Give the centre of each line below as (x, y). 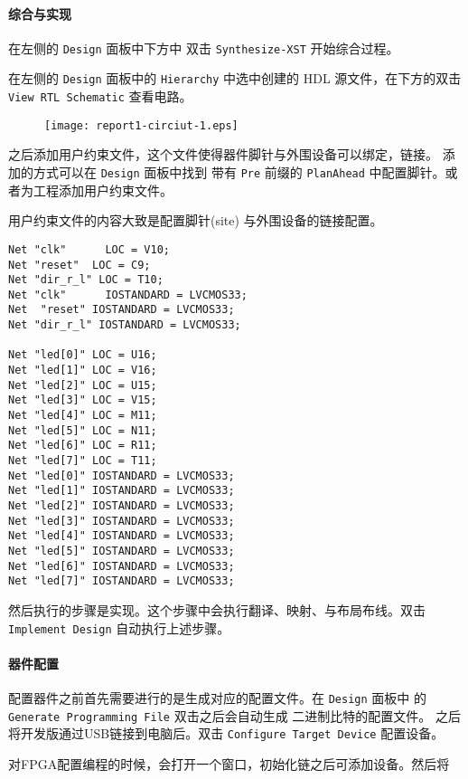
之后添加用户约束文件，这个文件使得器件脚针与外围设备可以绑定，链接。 (223, 154)
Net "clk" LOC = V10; (89, 249)
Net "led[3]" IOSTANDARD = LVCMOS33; (122, 521)
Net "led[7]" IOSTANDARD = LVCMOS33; (122, 581)
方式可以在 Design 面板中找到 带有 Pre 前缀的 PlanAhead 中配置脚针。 (239, 172)
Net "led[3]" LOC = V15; (83, 400)
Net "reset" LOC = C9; (80, 265)
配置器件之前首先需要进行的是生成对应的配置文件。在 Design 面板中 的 (217, 698)
